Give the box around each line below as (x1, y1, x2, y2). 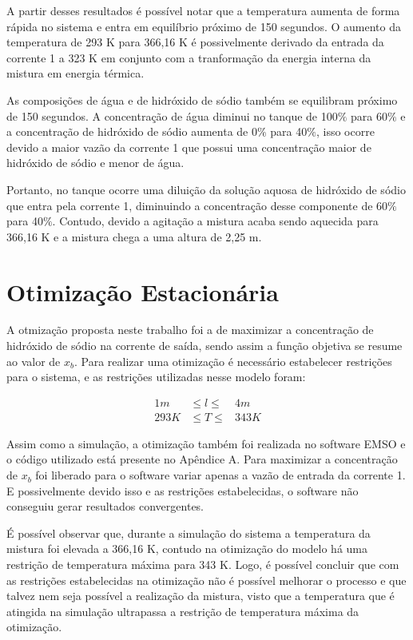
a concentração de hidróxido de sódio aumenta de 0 (6, 123, 257, 140)
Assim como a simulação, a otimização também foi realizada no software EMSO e (6, 435, 406, 451)
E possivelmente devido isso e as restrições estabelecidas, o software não (6, 482, 359, 499)
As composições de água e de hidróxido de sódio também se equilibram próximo (6, 91, 398, 108)
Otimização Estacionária (6, 275, 279, 308)
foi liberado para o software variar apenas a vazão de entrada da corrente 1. (35, 467, 406, 483)
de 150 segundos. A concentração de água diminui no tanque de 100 (6, 107, 338, 124)
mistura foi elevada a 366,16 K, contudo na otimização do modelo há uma (6, 540, 367, 557)
